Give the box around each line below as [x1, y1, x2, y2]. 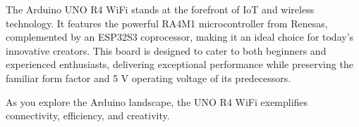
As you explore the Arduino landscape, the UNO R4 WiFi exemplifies [6, 94, 308, 109]
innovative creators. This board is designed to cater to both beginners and [6, 43, 327, 58]
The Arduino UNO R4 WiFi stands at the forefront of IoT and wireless [6, 2, 315, 16]
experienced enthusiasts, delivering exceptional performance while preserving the [6, 57, 353, 72]
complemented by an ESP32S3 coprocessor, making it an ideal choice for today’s [6, 29, 354, 44]
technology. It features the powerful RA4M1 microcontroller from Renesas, [6, 15, 328, 30]
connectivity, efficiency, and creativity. [6, 108, 170, 123]
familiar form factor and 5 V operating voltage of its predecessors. [6, 70, 291, 85]
